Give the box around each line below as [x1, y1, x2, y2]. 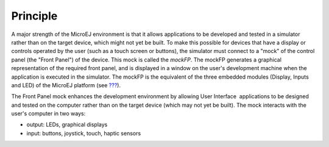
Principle [11, 9, 58, 23]
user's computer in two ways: [11, 110, 86, 117]
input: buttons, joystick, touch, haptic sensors [26, 129, 141, 137]
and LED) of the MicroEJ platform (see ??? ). [11, 81, 121, 88]
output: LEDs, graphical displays [26, 121, 108, 128]
